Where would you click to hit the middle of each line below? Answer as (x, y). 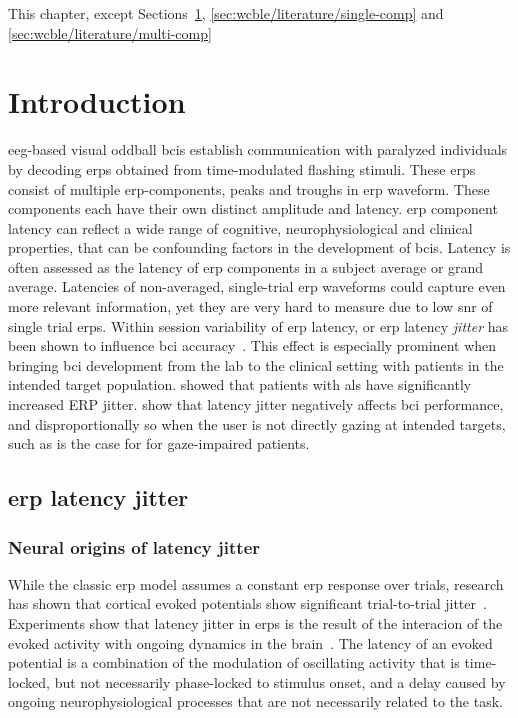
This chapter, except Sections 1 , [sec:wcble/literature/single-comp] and (226, 13)
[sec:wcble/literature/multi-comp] (110, 32)
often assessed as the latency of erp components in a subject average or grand (246, 266)
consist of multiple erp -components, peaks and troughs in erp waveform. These (249, 188)
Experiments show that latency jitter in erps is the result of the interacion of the (255, 623)
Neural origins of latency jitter (134, 546)
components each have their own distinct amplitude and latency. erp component (253, 208)
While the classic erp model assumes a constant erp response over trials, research (256, 583)
